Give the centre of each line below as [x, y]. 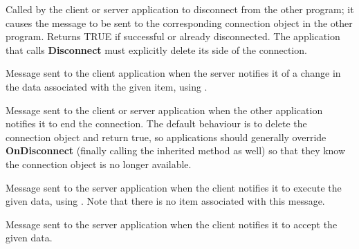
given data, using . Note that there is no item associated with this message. [165, 201]
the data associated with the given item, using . [107, 86]
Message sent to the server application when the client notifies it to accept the [172, 224]
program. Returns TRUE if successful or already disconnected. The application [173, 36]
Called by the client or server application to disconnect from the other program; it [180, 9]
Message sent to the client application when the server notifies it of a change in [173, 73]
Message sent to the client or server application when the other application [164, 110]
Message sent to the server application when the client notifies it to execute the [174, 187]
